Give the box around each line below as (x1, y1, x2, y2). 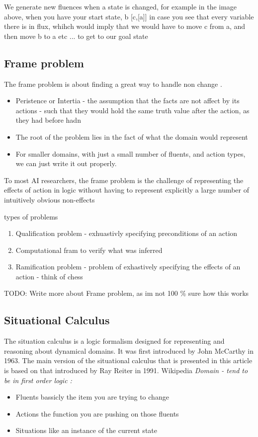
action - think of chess (15, 271, 83, 281)
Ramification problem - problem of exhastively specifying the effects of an (15, 261, 241, 272)
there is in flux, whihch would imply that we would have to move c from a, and (4, 21, 246, 31)
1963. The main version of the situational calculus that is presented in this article (4, 355, 253, 366)
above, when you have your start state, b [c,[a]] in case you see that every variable (4, 11, 254, 21)
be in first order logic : (4, 375, 72, 385)
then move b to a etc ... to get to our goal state (4, 30, 148, 41)
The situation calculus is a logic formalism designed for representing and (4, 336, 225, 346)
